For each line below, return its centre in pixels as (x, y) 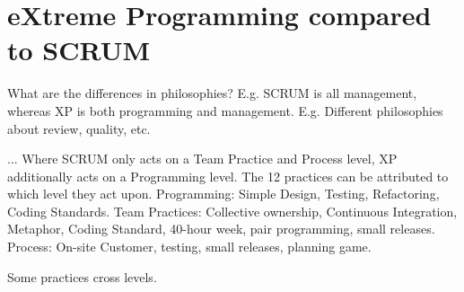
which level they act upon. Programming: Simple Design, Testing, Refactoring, (223, 194)
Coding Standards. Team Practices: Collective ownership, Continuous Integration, (232, 211)
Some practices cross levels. (82, 276)
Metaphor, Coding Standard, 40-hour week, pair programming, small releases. (221, 229)
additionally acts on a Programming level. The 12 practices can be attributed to (228, 176)
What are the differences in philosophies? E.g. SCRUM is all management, (212, 93)
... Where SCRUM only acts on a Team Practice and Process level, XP (202, 159)
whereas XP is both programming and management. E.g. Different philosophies (225, 110)
